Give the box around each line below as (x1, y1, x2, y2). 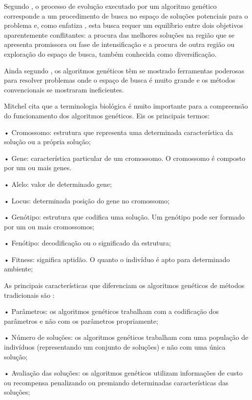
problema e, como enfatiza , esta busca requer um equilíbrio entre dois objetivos (4, 20, 243, 30)
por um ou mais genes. (4, 162, 72, 173)
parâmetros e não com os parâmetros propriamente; (4, 315, 158, 326)
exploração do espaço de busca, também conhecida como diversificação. (4, 48, 217, 59)
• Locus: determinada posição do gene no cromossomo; (4, 195, 169, 205)
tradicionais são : (4, 289, 55, 300)
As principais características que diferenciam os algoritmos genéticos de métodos (4, 280, 245, 290)
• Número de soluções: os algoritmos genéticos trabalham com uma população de (4, 332, 249, 342)
